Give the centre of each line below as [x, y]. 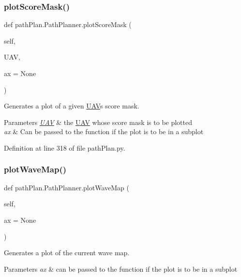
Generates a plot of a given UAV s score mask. [72, 106]
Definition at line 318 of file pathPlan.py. [65, 147]
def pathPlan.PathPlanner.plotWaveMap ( [67, 187]
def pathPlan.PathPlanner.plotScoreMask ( [68, 24]
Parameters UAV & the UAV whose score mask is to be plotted [98, 122]
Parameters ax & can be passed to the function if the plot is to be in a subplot [121, 269]
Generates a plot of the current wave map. [67, 253]
